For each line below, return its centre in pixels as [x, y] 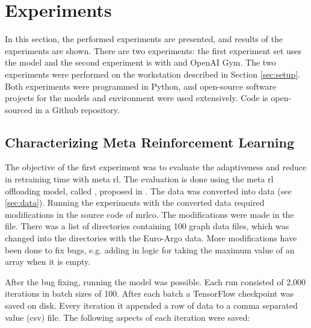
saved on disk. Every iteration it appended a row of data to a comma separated [151, 305]
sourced [19, 109]
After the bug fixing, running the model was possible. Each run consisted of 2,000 [155, 281]
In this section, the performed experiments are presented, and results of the [144, 39]
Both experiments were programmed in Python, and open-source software [141, 86]
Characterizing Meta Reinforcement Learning [150, 142]
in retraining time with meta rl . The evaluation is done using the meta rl [139, 179]
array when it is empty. [48, 261]
